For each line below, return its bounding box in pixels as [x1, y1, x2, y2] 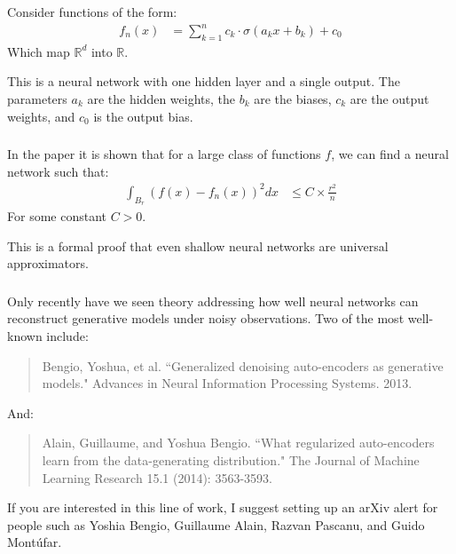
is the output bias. [93, 107, 193, 125]
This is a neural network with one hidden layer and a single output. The [7, 72, 400, 91]
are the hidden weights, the [87, 90, 236, 108]
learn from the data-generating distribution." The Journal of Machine [42, 450, 420, 469]
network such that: [7, 162, 109, 180]
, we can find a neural [331, 145, 449, 163]
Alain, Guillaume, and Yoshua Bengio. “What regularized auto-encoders [42, 433, 435, 452]
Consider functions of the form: [7, 2, 177, 20]
